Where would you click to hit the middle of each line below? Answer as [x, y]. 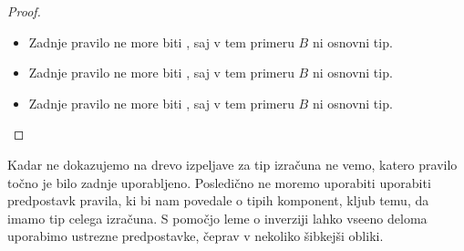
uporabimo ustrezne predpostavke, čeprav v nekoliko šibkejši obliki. [196, 236]
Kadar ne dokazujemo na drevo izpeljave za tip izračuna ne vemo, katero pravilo [232, 164]
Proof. [24, 11]
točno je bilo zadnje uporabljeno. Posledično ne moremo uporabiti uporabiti [219, 182]
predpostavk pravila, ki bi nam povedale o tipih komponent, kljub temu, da [218, 200]
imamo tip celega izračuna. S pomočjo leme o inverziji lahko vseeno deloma [217, 218]
